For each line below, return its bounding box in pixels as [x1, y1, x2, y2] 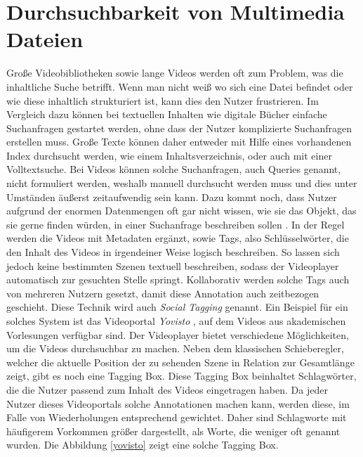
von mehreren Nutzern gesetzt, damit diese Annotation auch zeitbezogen [6, 285, 319, 300]
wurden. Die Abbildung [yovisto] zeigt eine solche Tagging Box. [6, 437, 279, 452]
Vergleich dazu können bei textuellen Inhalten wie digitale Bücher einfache [6, 107, 327, 122]
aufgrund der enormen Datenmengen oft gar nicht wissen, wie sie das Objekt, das [6, 203, 357, 218]
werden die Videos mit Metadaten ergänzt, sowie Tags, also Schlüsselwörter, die [6, 231, 349, 245]
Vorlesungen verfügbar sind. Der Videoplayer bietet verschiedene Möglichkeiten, [6, 327, 349, 342]
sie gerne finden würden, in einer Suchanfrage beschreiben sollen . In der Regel [6, 217, 345, 231]
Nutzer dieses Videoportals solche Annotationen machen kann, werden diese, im [6, 396, 350, 411]
